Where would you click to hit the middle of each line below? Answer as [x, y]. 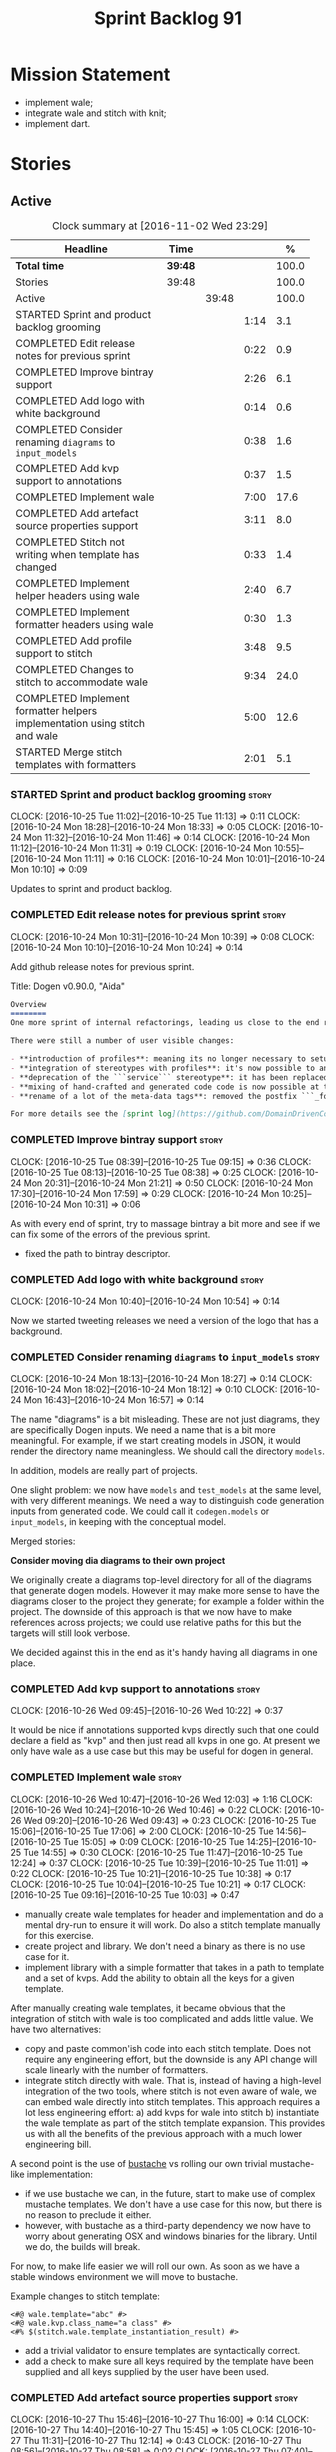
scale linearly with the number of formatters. [116, 2069]
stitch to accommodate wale [81, 682]
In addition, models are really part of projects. [104, 1471]
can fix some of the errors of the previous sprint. [110, 1234]
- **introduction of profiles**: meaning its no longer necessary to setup [171, 1059]
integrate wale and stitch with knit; [95, 113]
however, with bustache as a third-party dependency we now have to [168, 2225]
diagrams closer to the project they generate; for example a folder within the [167, 1601]
